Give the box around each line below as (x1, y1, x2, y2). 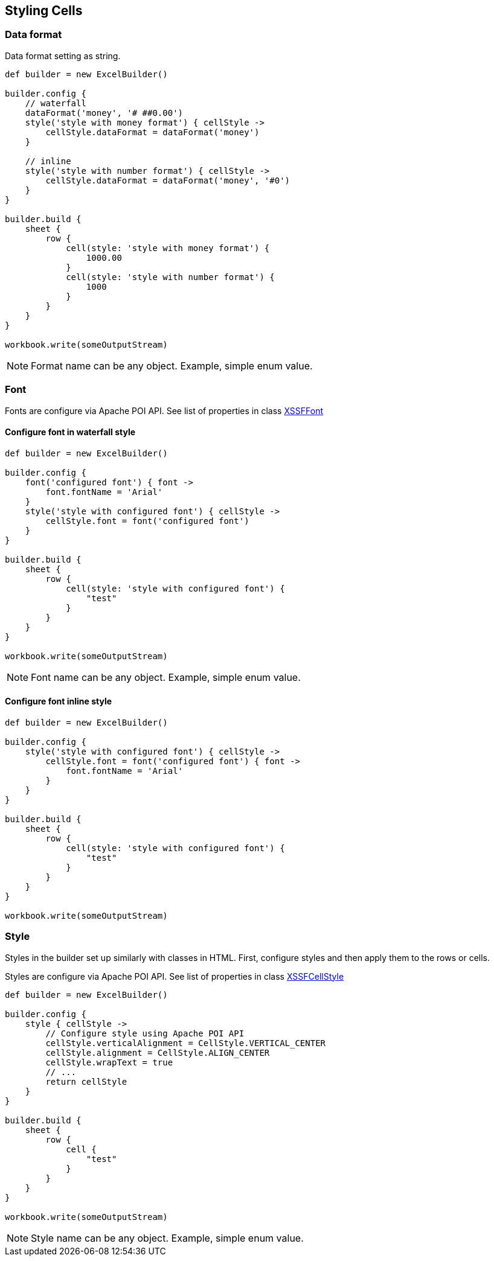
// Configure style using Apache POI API (45, 1028, 245, 1038)
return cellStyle (45, 1076, 127, 1087)
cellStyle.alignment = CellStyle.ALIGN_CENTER (45, 1047, 270, 1058)
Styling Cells (5, 3, 83, 18)
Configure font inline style (5, 696, 112, 707)
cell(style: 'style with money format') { (66, 243, 270, 253)
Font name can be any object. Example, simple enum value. (31, 671, 301, 683)
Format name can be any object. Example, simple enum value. (31, 359, 313, 372)
